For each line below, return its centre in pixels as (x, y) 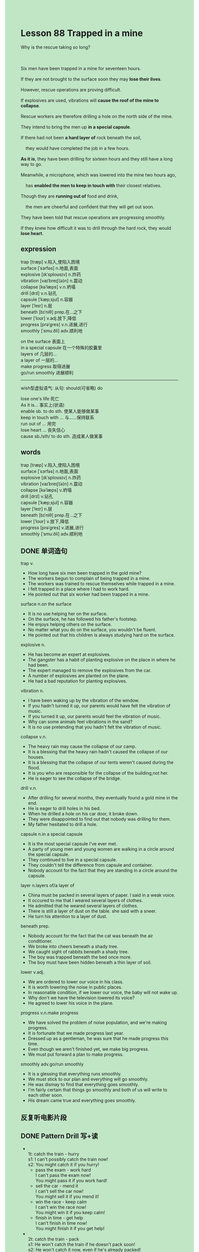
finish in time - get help (59, 1217)
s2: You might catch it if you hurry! (63, 1164)
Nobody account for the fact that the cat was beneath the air (90, 936)
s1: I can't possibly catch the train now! (68, 1159)
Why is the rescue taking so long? (55, 47)
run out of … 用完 (38, 424)
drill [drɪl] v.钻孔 (37, 496)
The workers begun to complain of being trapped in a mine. (89, 578)
